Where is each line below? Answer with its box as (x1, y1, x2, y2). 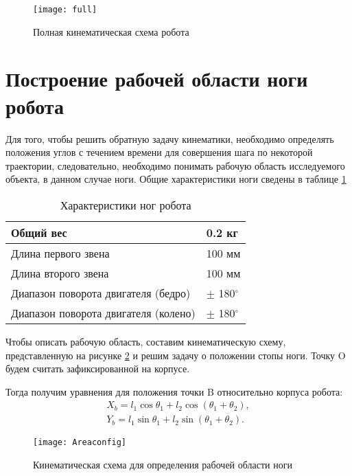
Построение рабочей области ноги (5, 65, 308, 93)
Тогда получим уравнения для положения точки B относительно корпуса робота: (5, 384, 343, 398)
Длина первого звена (11, 245, 110, 261)
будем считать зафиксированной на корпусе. (5, 361, 190, 376)
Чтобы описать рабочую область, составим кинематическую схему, (5, 334, 286, 348)
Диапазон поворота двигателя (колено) (11, 304, 196, 321)
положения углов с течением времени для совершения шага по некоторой (5, 145, 313, 159)
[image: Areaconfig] (33, 438, 127, 448)
